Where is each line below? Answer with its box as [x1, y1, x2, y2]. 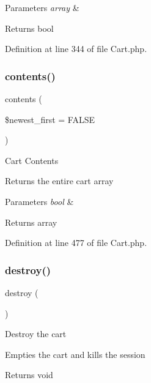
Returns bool [5, 21, 54, 34]
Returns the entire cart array [5, 174, 114, 187]
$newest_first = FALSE [5, 113, 95, 125]
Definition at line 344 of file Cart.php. [5, 42, 147, 55]
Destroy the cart [5, 327, 67, 340]
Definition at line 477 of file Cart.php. [5, 236, 147, 249]
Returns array [5, 215, 57, 228]
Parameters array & [5, 1, 79, 13]
